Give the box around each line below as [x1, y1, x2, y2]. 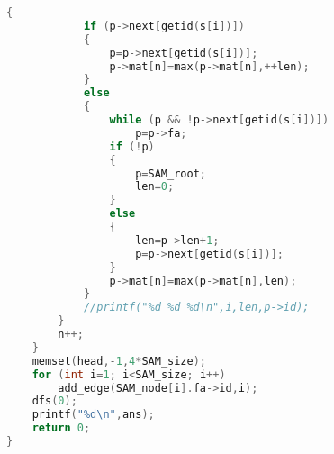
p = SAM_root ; [135, 167, 206, 180]
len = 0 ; [135, 180, 175, 194]
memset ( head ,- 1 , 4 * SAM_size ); [32, 354, 207, 368]
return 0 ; [32, 422, 91, 435]
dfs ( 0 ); [32, 395, 77, 408]
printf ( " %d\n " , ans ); [32, 408, 155, 422]
